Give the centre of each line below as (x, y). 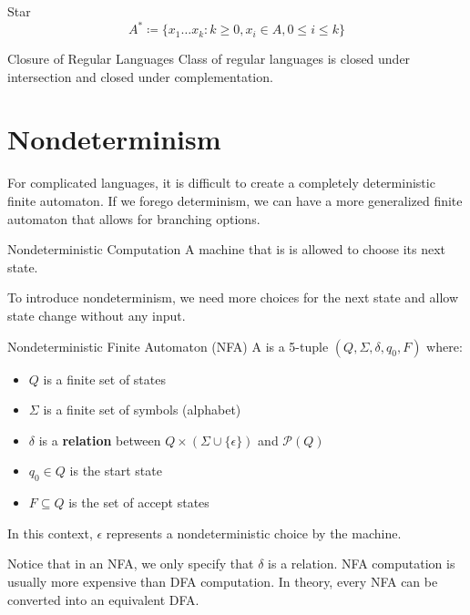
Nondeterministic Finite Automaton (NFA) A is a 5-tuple (168, 346)
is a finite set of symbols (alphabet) (142, 410)
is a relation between (100, 440)
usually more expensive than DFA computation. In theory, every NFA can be (223, 581)
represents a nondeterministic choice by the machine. (254, 533)
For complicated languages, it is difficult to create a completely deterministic (221, 183)
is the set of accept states (139, 502)
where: (444, 346)
